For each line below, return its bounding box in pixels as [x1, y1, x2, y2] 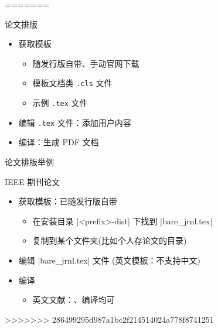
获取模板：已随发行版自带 [18, 195, 117, 207]
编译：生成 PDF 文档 [18, 136, 99, 148]
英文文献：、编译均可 [32, 293, 115, 306]
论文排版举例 [5, 155, 54, 168]
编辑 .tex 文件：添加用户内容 [18, 116, 131, 128]
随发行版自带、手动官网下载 [32, 57, 139, 69]
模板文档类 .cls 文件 [32, 77, 113, 89]
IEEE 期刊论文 [5, 175, 60, 187]
